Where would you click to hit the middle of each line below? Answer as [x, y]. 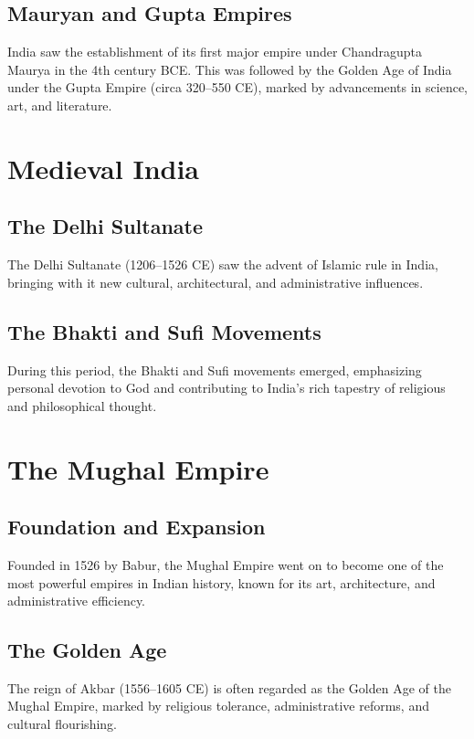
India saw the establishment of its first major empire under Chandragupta [215, 52]
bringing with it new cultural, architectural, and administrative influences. [216, 282]
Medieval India [104, 168]
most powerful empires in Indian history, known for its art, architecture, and [221, 582]
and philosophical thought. [82, 405]
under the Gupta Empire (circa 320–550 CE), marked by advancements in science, [237, 87]
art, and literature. [60, 105]
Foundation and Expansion [137, 527]
